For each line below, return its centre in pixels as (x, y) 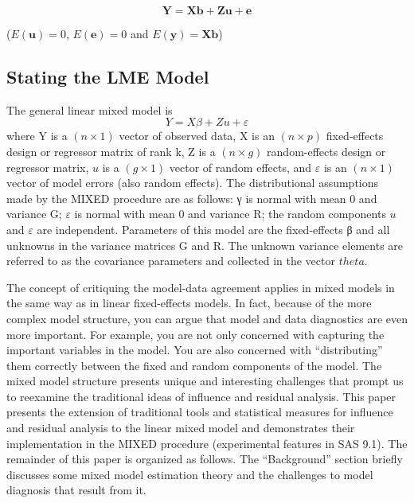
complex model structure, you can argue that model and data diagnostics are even (207, 318)
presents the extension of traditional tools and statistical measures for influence (200, 412)
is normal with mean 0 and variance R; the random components (230, 214)
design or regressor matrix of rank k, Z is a (111, 151)
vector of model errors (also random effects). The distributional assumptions (193, 183)
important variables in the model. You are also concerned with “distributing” (195, 350)
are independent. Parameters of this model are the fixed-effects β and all (213, 229)
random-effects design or (326, 151)
